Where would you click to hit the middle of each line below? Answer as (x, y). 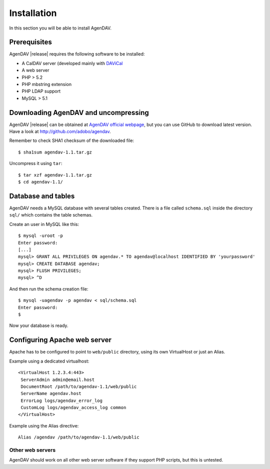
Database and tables (42, 196)
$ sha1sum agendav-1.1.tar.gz (55, 152)
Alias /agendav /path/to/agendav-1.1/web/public (79, 437)
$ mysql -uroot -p (41, 236)
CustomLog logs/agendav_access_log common (73, 408)
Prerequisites (30, 42)
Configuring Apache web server (60, 340)
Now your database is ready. (39, 325)
